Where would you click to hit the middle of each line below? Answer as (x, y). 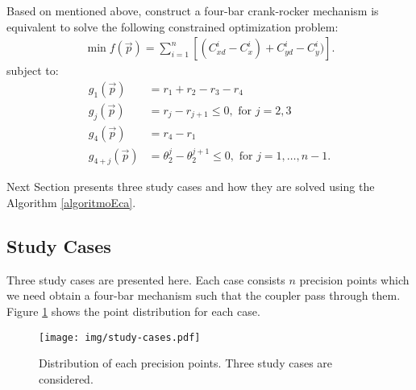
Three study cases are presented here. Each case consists (146, 279)
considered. (66, 378)
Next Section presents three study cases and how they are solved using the (191, 187)
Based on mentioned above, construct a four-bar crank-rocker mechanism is (193, 10)
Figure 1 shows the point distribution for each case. (133, 311)
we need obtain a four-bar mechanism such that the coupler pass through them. (204, 295)
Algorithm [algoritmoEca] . (71, 202)
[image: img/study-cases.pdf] (120, 337)
